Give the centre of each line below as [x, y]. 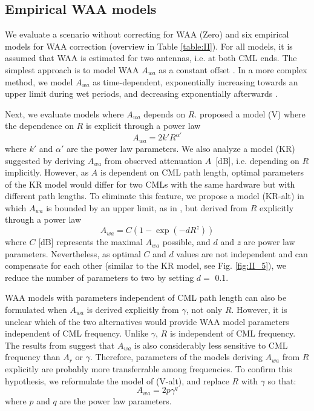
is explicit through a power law [143, 126]
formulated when [36, 310]
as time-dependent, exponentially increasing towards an [195, 81]
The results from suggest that [60, 345]
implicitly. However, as [47, 172]
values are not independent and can [242, 253]
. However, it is [259, 310]
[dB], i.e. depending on [257, 160]
